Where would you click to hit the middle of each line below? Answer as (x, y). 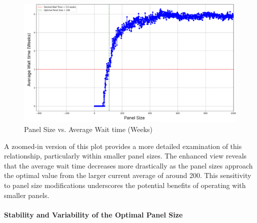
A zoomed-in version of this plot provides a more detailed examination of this (123, 146)
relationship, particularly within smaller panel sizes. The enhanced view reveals (125, 156)
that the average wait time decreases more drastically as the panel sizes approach (128, 165)
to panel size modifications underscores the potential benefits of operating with (125, 185)
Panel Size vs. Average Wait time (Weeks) (88, 129)
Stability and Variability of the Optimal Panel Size (93, 214)
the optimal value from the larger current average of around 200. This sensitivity (128, 175)
